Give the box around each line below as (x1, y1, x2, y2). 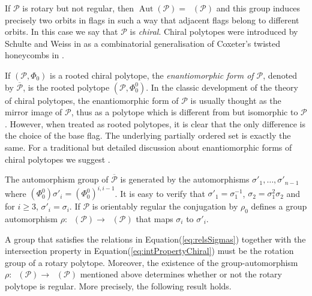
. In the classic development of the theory (146, 80, 298, 93)
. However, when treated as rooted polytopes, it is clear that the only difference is (5, 117, 305, 130)
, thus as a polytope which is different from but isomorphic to (71, 106, 298, 118)
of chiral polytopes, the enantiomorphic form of (5, 94, 179, 106)
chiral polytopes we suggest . (5, 153, 110, 165)
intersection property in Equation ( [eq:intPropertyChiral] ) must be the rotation (5, 244, 294, 257)
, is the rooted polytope (23, 80, 110, 93)
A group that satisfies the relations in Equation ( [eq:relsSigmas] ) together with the (5, 232, 306, 245)
